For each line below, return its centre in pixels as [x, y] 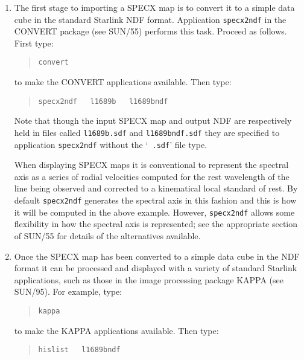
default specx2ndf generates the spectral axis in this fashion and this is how [155, 200]
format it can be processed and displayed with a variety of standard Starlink [156, 268]
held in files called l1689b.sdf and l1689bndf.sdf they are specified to [147, 132]
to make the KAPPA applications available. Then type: [116, 330]
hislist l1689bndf [79, 350]
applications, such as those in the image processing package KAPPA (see [149, 279]
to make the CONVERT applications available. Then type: [123, 82]
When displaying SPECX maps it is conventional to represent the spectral [151, 165]
